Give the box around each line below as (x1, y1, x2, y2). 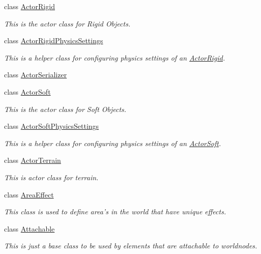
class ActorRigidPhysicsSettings (4, 35, 103, 46)
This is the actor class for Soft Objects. (4, 103, 127, 114)
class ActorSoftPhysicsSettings (4, 121, 99, 131)
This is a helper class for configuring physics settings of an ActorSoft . (4, 137, 221, 148)
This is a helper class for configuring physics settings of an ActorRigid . (4, 52, 225, 63)
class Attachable (4, 223, 55, 234)
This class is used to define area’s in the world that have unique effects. (4, 206, 226, 217)
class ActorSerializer (4, 69, 67, 80)
